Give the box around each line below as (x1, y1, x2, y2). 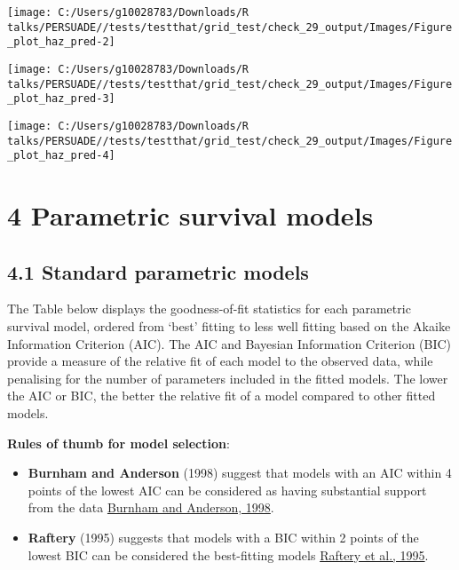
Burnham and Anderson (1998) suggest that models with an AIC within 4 (28, 463, 452, 482)
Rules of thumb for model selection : (7, 433, 230, 452)
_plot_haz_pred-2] (7, 36, 115, 49)
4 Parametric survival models (7, 197, 374, 234)
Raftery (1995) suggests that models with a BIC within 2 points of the (28, 528, 419, 547)
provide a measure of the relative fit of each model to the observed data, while (7, 352, 433, 370)
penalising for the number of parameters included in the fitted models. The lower (7, 368, 448, 387)
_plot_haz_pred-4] (7, 149, 115, 162)
